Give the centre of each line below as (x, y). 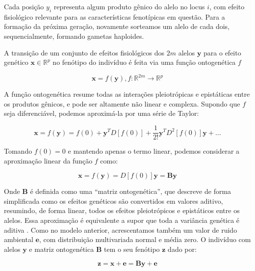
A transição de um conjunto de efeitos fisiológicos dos (84, 52)
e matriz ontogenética (62, 249)
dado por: (182, 249)
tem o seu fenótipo (132, 249)
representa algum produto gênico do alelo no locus (129, 6)
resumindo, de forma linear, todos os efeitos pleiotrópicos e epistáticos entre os (122, 210)
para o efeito (222, 52)
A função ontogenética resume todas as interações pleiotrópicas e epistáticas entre (127, 94)
